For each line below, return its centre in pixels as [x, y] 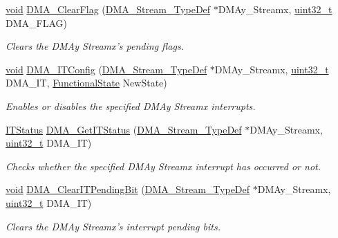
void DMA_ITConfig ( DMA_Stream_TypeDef [106, 69]
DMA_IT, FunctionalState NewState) [86, 83]
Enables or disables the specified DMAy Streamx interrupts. [131, 106]
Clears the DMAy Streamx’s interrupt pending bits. [113, 226]
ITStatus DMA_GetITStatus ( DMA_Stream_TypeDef [124, 129]
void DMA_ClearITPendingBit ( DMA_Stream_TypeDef [128, 189]
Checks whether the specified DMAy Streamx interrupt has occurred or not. [163, 166]
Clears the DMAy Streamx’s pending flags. [95, 46]
